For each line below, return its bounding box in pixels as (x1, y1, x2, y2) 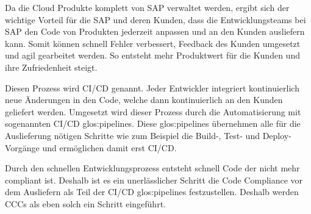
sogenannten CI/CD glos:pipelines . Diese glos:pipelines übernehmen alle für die (5, 117, 301, 130)
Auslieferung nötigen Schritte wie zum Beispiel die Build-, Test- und (5, 129, 260, 141)
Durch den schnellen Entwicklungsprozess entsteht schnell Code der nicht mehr (5, 162, 300, 174)
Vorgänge (5, 141, 40, 154)
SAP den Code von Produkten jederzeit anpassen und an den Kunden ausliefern (5, 25, 305, 38)
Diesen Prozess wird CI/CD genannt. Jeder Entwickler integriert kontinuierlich (5, 81, 299, 94)
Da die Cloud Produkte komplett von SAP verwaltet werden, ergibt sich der (5, 1, 290, 13)
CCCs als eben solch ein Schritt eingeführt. (5, 197, 166, 210)
